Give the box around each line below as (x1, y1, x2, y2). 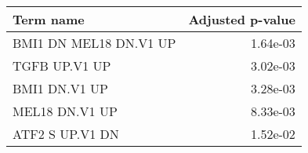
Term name (13, 10, 85, 28)
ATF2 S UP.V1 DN (13, 125, 119, 143)
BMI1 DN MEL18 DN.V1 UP (13, 34, 176, 52)
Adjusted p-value (188, 10, 295, 28)
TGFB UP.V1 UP (13, 56, 111, 75)
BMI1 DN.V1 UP (13, 79, 109, 97)
